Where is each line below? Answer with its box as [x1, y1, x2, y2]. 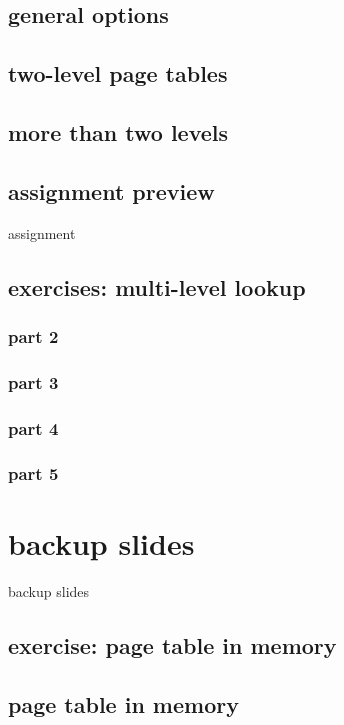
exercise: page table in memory [8, 630, 337, 661]
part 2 [8, 323, 59, 348]
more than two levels [8, 116, 229, 147]
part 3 [8, 369, 59, 394]
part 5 [8, 461, 59, 486]
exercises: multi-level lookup [8, 271, 306, 302]
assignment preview [8, 175, 215, 206]
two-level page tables [8, 58, 228, 89]
